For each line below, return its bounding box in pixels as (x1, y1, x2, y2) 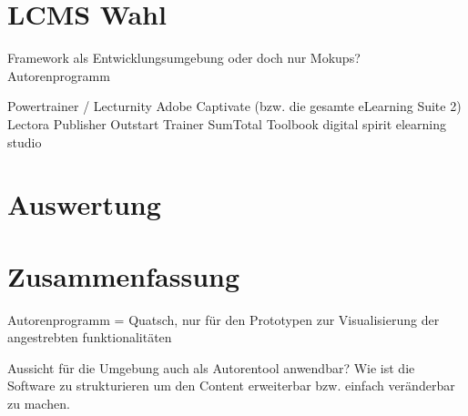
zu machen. (7, 393, 70, 412)
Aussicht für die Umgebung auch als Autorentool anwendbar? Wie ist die (7, 358, 415, 377)
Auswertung (7, 186, 161, 223)
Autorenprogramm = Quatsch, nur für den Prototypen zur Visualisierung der (7, 309, 440, 329)
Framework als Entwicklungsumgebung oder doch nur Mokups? (7, 48, 361, 67)
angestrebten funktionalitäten (7, 328, 172, 347)
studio (7, 132, 42, 151)
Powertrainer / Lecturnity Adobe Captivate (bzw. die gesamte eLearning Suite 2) (7, 96, 462, 116)
